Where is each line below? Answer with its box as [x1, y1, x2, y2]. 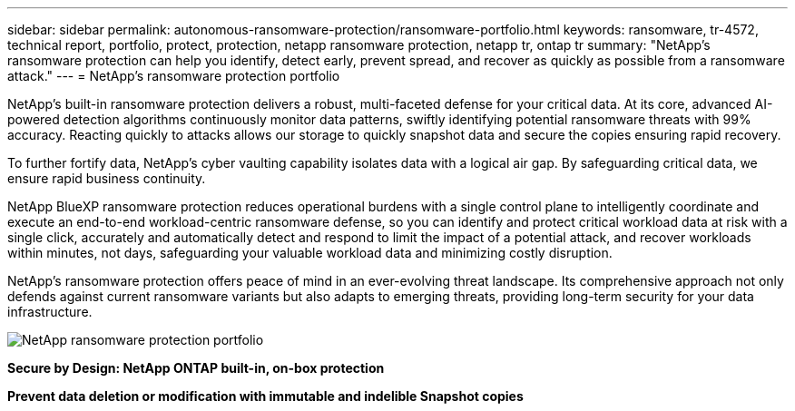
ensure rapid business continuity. [7, 171, 206, 186]
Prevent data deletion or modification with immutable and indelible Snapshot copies [7, 388, 524, 404]
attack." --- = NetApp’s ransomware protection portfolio [7, 68, 340, 83]
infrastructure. [7, 304, 93, 319]
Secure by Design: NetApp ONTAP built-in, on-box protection [7, 360, 385, 376]
